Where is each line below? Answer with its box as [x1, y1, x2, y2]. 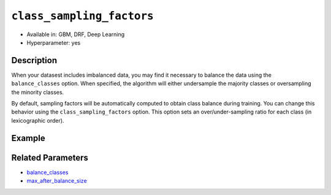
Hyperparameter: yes [26, 39, 81, 46]
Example [11, 132, 45, 143]
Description [11, 55, 58, 66]
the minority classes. [11, 88, 64, 96]
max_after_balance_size [26, 177, 87, 185]
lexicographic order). [11, 117, 64, 124]
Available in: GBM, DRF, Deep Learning [26, 31, 125, 38]
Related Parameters [11, 152, 89, 162]
